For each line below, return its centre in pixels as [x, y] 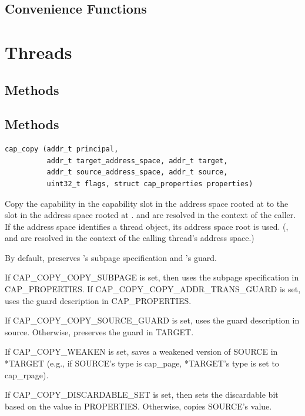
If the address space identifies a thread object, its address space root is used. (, [147, 226]
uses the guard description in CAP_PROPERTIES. [98, 300]
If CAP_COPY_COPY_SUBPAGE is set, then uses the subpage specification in [152, 277]
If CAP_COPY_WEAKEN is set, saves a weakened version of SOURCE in [141, 351]
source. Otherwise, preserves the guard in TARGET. [99, 331]
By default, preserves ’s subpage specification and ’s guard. [111, 257]
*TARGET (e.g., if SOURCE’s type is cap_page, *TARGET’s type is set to [142, 363]
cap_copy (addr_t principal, [62, 149]
